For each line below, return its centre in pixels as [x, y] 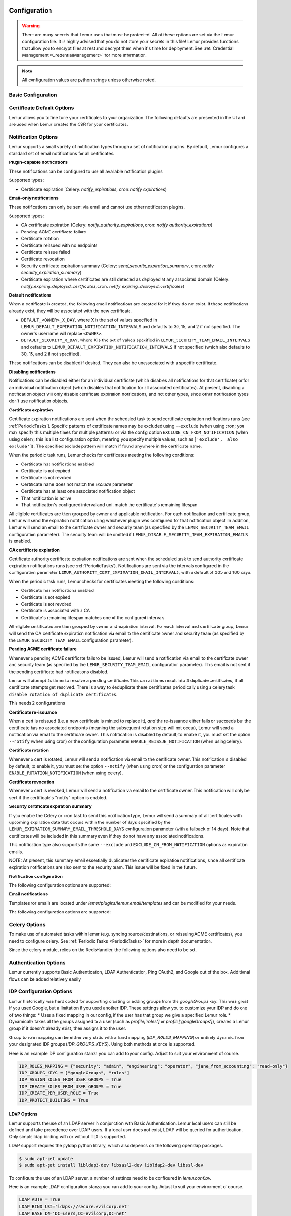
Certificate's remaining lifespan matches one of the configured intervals [93, 617]
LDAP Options [23, 1114]
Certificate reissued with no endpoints [59, 245]
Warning [31, 26]
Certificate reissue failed [46, 252]
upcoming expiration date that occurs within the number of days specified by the [90, 822]
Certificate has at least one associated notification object [78, 491]
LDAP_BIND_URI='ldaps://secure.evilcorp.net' [74, 1207]
